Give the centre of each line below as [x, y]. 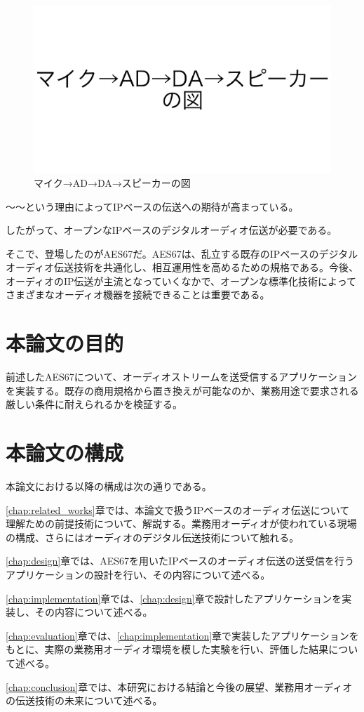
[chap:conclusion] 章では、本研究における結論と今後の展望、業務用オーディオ [179, 686]
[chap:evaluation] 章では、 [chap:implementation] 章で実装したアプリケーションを [182, 635]
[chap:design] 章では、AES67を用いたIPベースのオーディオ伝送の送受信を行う [180, 561]
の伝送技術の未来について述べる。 [84, 700]
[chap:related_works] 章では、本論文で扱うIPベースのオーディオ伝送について [178, 509]
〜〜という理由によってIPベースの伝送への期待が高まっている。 [152, 206]
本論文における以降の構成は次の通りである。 [109, 486]
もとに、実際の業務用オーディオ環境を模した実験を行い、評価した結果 [167, 649]
